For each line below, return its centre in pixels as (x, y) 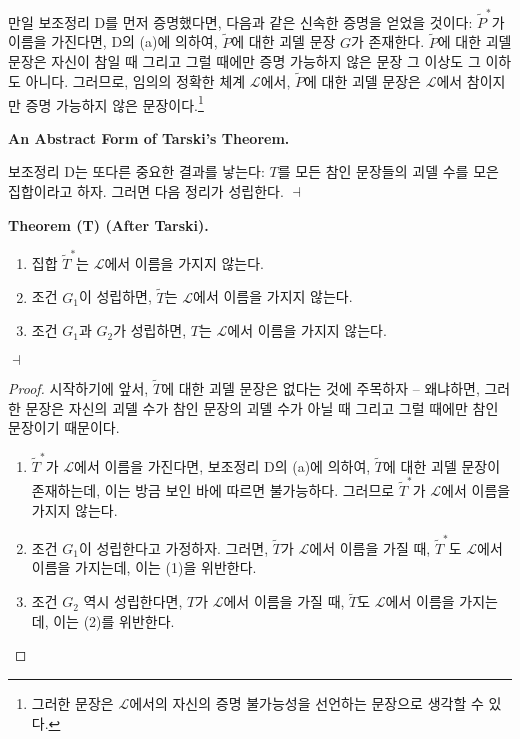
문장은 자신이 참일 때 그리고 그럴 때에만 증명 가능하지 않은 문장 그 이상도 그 (244, 61)
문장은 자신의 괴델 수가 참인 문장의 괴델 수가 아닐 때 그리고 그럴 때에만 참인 (262, 407)
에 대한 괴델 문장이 (442, 465)
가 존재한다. (388, 41)
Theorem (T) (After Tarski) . (108, 224)
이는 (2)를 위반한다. (114, 620)
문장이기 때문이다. (64, 427)
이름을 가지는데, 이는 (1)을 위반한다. (144, 567)
